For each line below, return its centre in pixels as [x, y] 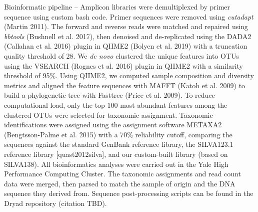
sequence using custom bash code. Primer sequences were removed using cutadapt [129, 16]
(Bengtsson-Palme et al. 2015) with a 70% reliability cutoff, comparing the [118, 134]
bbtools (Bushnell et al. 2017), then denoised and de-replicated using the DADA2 [128, 36]
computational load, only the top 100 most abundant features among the [116, 104]
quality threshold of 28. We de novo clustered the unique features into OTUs [122, 55]
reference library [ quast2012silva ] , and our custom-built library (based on [116, 154]
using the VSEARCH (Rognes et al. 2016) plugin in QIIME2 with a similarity [123, 65]
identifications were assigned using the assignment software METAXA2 [113, 125]
